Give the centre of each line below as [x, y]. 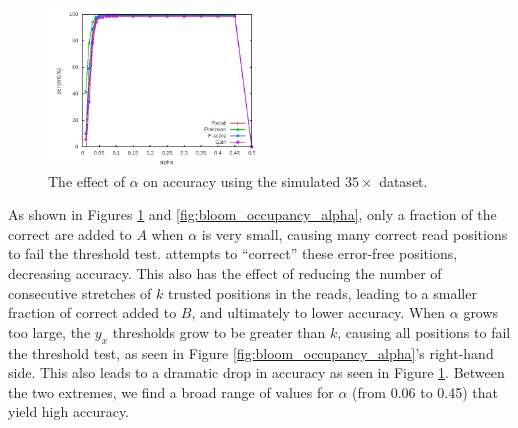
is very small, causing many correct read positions [354, 233]
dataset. [403, 180]
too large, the [49, 331]
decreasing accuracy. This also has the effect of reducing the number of [225, 272]
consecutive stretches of [80, 292]
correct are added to [70, 233]
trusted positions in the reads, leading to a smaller [322, 292]
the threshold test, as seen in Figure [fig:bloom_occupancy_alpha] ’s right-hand [251, 352]
